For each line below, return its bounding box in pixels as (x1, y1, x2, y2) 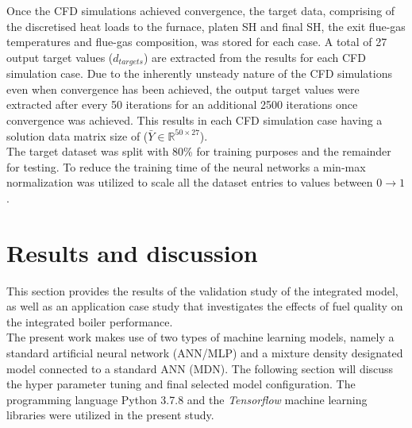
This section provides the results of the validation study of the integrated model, (6, 282, 399, 299)
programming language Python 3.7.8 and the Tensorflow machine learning (6, 391, 368, 407)
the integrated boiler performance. (6, 313, 173, 330)
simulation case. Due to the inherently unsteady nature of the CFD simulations (6, 65, 392, 82)
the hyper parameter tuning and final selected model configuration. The (6, 376, 356, 392)
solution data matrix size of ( (6, 127, 148, 144)
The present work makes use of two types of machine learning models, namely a (6, 329, 395, 345)
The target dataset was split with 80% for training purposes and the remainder (6, 143, 391, 160)
